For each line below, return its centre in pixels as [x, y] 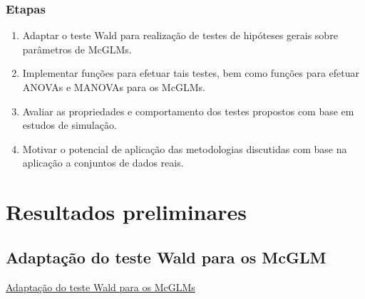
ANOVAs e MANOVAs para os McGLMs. [114, 87]
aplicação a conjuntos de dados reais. [103, 163]
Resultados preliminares [126, 212]
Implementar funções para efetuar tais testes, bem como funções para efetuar [191, 73]
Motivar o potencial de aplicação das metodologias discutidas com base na [185, 148]
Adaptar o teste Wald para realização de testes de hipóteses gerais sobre [180, 35]
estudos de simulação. [70, 125]
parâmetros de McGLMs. [77, 49]
